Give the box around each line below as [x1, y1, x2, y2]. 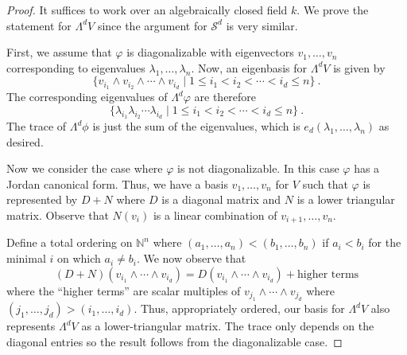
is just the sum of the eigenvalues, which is [92, 118, 300, 135]
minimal [6, 250, 46, 267]
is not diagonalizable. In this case [177, 160, 339, 177]
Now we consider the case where [6, 160, 163, 177]
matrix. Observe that [6, 207, 109, 223]
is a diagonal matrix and [161, 191, 281, 208]
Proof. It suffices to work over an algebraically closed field [6, 2, 288, 18]
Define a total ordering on [6, 234, 133, 251]
